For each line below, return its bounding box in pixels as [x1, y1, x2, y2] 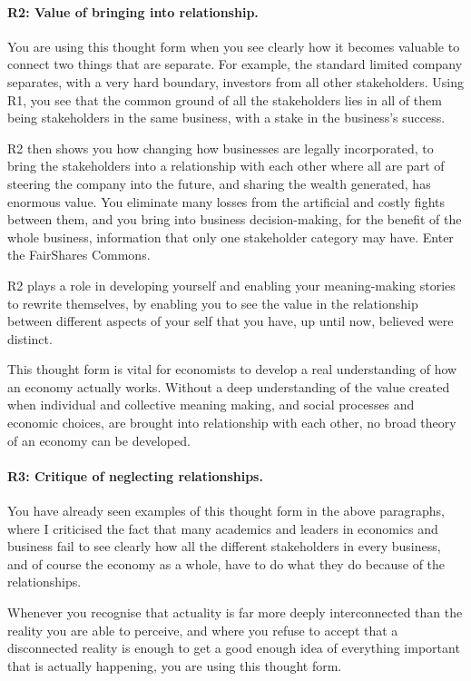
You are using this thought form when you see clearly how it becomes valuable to [7, 36, 460, 55]
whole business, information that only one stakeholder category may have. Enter [7, 227, 454, 246]
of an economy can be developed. [7, 430, 191, 449]
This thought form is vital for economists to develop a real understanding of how [7, 360, 457, 379]
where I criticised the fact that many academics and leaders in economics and [7, 518, 438, 538]
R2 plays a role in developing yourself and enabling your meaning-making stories [7, 275, 456, 294]
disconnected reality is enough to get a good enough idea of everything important [7, 638, 460, 657]
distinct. [7, 329, 53, 348]
